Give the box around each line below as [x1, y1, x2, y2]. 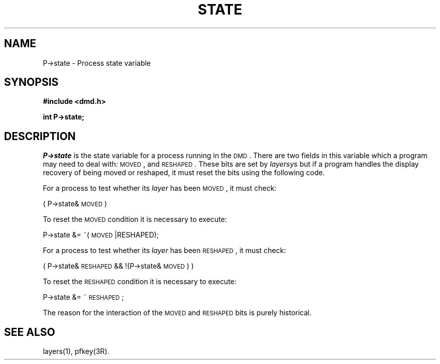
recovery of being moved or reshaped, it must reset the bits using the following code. [43, 168, 325, 177]
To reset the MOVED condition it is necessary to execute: [43, 215, 227, 224]
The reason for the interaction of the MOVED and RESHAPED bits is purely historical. [43, 308, 312, 317]
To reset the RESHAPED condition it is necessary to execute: [43, 277, 237, 286]
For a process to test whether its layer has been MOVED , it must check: [43, 184, 277, 193]
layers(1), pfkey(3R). [43, 347, 109, 356]
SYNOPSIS [4, 76, 59, 89]
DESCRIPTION [4, 130, 76, 143]
